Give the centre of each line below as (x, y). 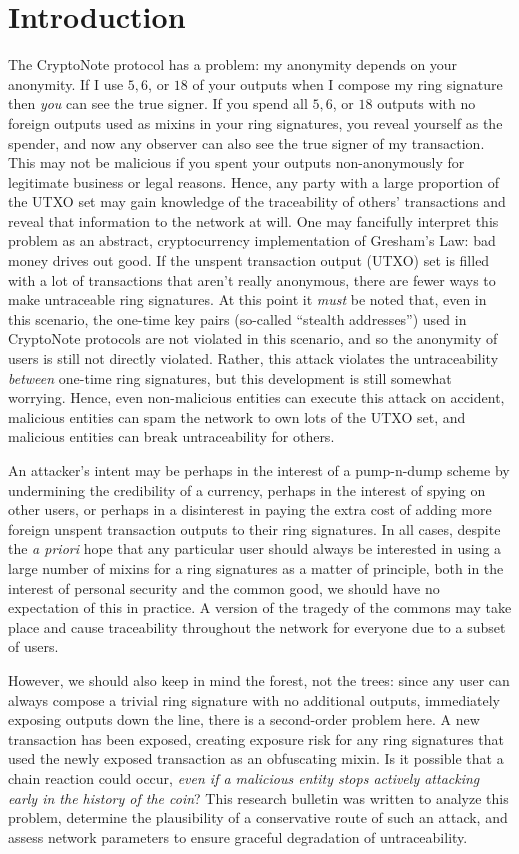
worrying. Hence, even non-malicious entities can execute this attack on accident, (256, 397)
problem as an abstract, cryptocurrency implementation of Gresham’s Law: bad (252, 240)
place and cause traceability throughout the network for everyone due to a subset (257, 626)
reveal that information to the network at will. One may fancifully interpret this (253, 220)
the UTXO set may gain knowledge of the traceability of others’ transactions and (257, 201)
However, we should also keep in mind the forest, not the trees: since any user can (259, 679)
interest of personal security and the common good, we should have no (224, 587)
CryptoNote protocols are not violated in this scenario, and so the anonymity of (253, 338)
